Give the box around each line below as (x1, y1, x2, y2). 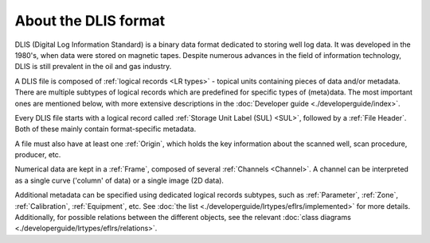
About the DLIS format (14, 12, 166, 29)
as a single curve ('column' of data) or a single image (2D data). (14, 175, 225, 185)
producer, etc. (14, 150, 61, 160)
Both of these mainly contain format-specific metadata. (14, 124, 197, 134)
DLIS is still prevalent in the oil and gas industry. (14, 62, 172, 71)
